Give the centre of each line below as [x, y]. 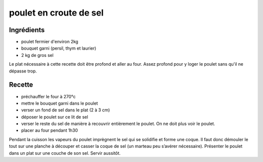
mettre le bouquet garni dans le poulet [60, 103]
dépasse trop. [23, 71]
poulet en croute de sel [56, 13]
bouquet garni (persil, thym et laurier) [59, 48]
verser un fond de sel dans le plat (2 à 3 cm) [66, 110]
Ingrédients [27, 30]
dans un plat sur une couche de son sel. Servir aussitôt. [65, 153]
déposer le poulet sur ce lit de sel [55, 117]
